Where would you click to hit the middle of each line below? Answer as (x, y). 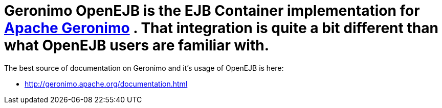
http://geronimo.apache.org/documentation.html (106, 84)
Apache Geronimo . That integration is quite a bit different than (221, 28)
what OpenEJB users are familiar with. (137, 45)
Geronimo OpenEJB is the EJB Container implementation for (212, 11)
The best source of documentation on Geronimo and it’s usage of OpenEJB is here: (144, 68)
